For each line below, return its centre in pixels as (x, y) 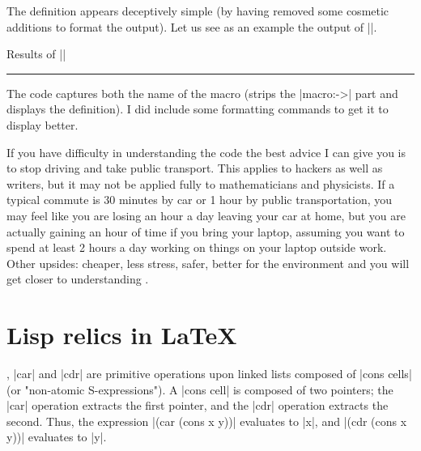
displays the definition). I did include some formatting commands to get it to (198, 109)
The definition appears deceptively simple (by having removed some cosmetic (198, 11)
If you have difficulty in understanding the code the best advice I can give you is (206, 152)
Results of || (36, 54)
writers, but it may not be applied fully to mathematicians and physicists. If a (201, 183)
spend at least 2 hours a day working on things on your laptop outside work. (197, 247)
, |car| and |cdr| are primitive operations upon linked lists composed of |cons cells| (209, 374)
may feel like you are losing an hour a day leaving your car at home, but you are (206, 215)
